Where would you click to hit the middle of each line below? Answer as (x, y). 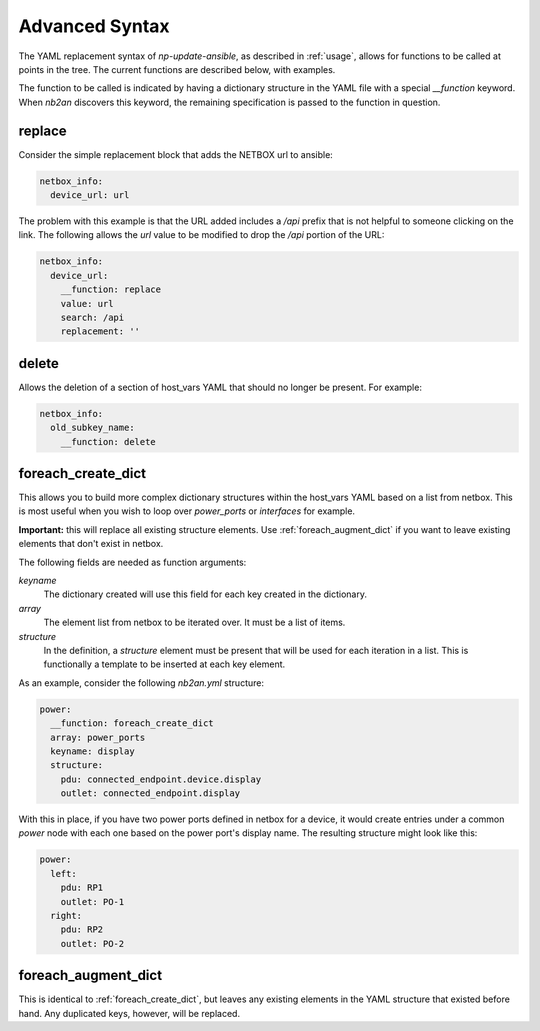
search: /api (92, 317)
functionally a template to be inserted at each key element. (164, 664)
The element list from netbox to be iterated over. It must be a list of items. (194, 622)
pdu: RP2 (82, 929)
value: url (87, 303)
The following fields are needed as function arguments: (132, 562)
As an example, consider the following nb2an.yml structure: (141, 682)
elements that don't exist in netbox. (91, 544)
